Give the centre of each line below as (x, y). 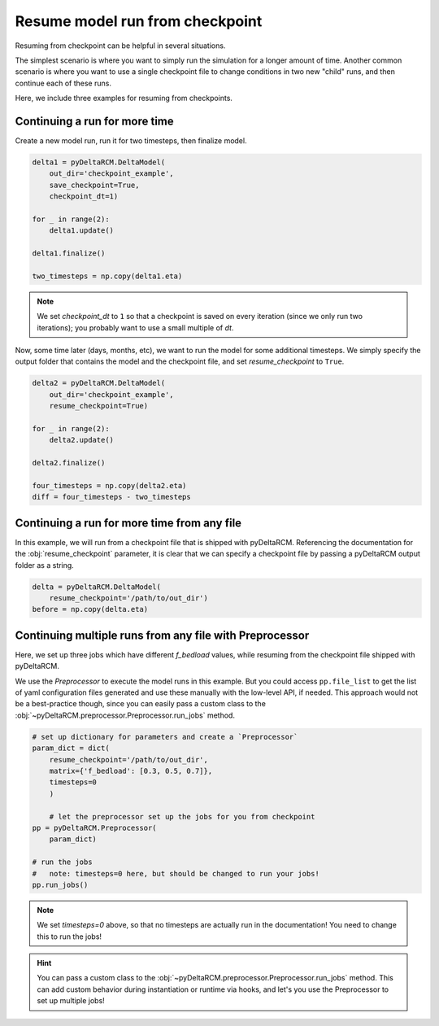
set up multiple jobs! (71, 1001)
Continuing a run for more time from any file (128, 523)
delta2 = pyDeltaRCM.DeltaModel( (99, 383)
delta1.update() (81, 231)
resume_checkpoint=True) (99, 406)
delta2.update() (81, 440)
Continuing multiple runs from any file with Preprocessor (162, 635)
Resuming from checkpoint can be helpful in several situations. (120, 46)
